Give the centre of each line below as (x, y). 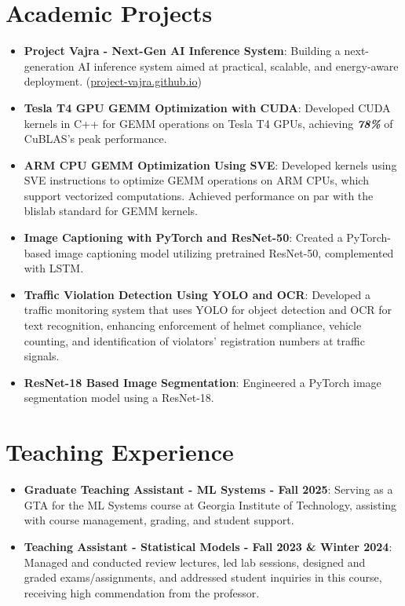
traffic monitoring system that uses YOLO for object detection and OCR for (208, 310)
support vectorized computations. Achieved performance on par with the (199, 195)
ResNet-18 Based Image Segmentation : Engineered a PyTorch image (202, 382)
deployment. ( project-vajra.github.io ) (113, 81)
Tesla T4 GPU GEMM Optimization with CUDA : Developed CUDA (207, 107)
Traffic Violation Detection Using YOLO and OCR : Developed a (197, 294)
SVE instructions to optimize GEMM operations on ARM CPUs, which (196, 180)
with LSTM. (54, 268)
